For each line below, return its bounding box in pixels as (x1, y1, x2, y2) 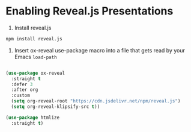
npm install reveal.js (5, 36, 62, 42)
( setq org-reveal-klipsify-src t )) (11, 104, 100, 110)
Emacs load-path (14, 53, 58, 60)
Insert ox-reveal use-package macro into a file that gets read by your (14, 46, 186, 54)
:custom (11, 92, 31, 99)
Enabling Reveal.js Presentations (5, 4, 174, 18)
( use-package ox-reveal (5, 70, 65, 76)
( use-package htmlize (5, 115, 60, 121)
